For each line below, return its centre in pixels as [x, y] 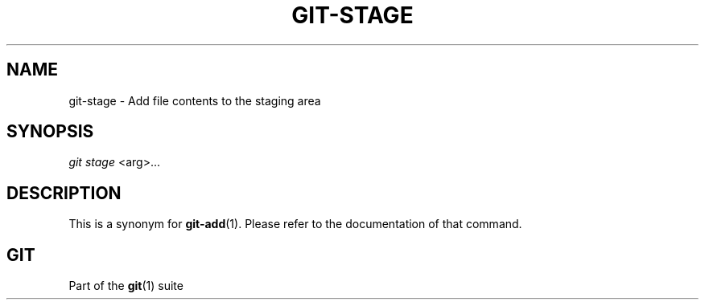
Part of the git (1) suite [126, 286]
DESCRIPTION [64, 193]
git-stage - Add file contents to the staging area [195, 100]
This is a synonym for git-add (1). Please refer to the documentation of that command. [295, 224]
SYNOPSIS [50, 132]
